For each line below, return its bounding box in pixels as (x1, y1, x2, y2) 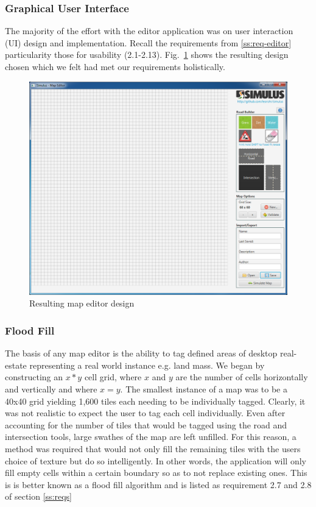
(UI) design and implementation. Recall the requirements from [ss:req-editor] (5, 36, 292, 49)
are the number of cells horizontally (175, 370, 308, 383)
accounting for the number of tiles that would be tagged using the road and (5, 418, 287, 431)
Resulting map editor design (29, 297, 135, 310)
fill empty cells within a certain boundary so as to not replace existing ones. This (5, 466, 307, 479)
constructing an (5, 370, 63, 383)
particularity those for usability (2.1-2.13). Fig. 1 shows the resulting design (5, 48, 289, 61)
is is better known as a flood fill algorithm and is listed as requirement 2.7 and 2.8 (5, 478, 312, 491)
